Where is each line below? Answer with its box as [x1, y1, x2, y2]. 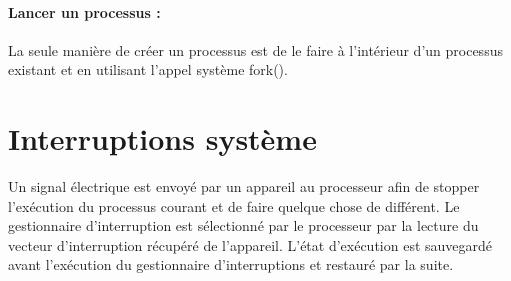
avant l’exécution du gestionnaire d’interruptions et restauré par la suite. [8, 254, 454, 275]
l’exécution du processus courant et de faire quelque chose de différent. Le [8, 195, 460, 216]
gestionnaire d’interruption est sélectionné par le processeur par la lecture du [8, 215, 479, 236]
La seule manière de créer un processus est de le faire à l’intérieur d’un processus [8, 39, 503, 60]
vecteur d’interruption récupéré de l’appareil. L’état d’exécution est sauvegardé [8, 234, 493, 255]
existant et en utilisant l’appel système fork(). [8, 59, 288, 80]
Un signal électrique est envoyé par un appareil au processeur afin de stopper [8, 176, 480, 197]
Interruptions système [8, 118, 317, 159]
